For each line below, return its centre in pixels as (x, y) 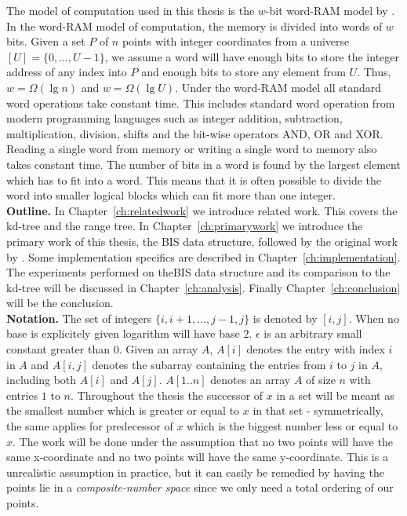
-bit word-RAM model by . (330, 10)
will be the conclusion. (60, 303)
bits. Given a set (46, 41)
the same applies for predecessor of (90, 426)
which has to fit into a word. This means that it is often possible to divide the (194, 179)
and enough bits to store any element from (243, 72)
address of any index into (67, 72)
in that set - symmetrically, (318, 410)
